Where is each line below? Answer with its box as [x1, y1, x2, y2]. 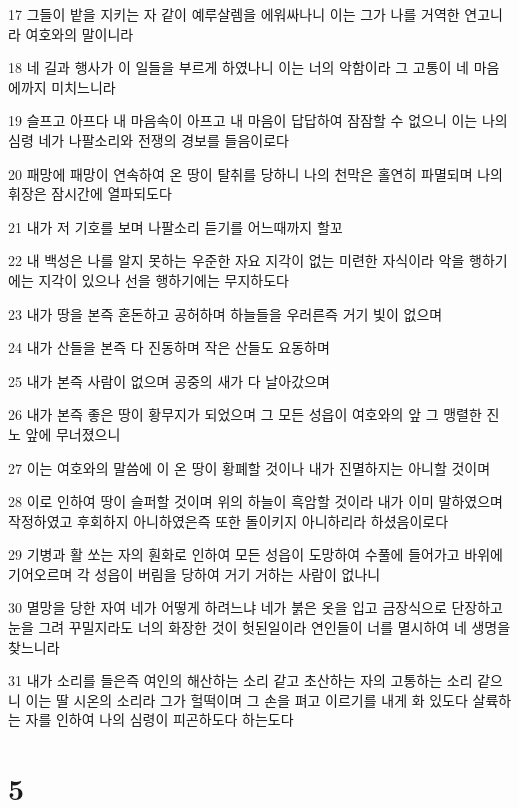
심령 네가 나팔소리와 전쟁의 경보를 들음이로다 [8, 129, 289, 150]
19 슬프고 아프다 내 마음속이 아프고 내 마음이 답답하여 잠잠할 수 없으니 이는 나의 [8, 110, 508, 131]
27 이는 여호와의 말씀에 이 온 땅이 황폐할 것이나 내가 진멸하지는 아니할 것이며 [8, 457, 491, 478]
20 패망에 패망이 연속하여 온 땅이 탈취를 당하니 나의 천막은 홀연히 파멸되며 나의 [8, 163, 503, 184]
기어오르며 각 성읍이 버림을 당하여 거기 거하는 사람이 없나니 [8, 563, 381, 584]
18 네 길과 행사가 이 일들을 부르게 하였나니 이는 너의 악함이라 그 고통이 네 [8, 57, 470, 78]
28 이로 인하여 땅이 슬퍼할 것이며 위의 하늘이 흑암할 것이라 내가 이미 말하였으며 [8, 491, 503, 512]
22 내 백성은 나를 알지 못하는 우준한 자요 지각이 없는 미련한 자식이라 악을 [8, 250, 465, 271]
